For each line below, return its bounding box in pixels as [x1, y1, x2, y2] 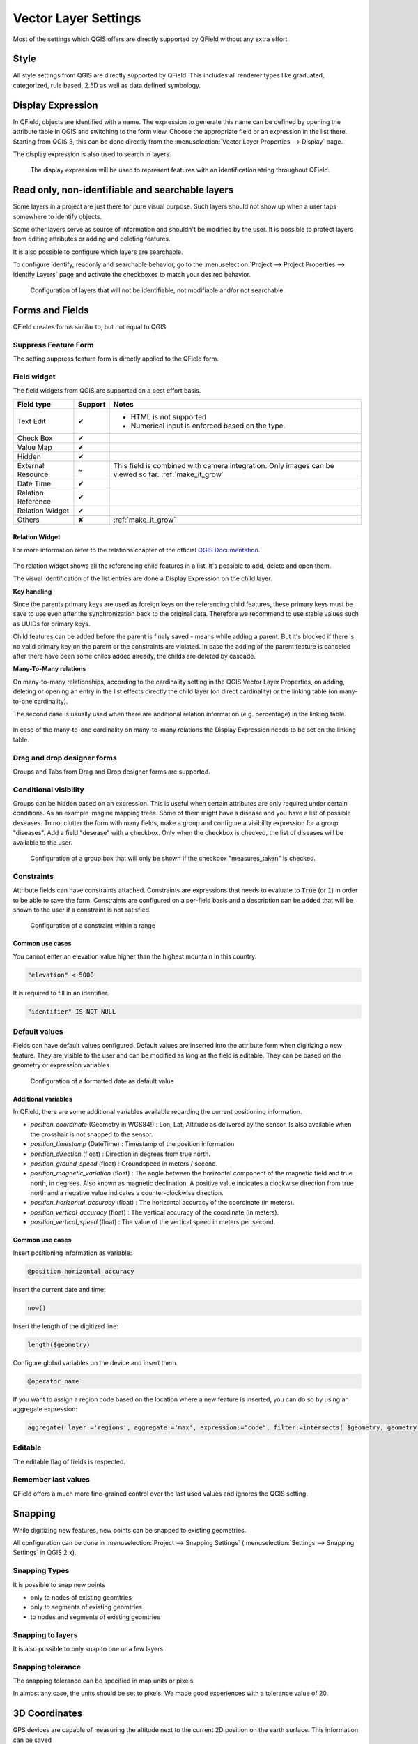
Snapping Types [13, 1566, 70, 1576]
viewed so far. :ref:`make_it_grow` [113, 469, 224, 479]
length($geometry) [27, 1340, 91, 1348]
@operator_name [27, 1377, 79, 1385]
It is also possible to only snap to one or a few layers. [13, 1644, 165, 1653]
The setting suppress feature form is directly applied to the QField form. [13, 354, 219, 363]
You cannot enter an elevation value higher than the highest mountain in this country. [13, 952, 257, 961]
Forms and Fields [13, 304, 89, 316]
